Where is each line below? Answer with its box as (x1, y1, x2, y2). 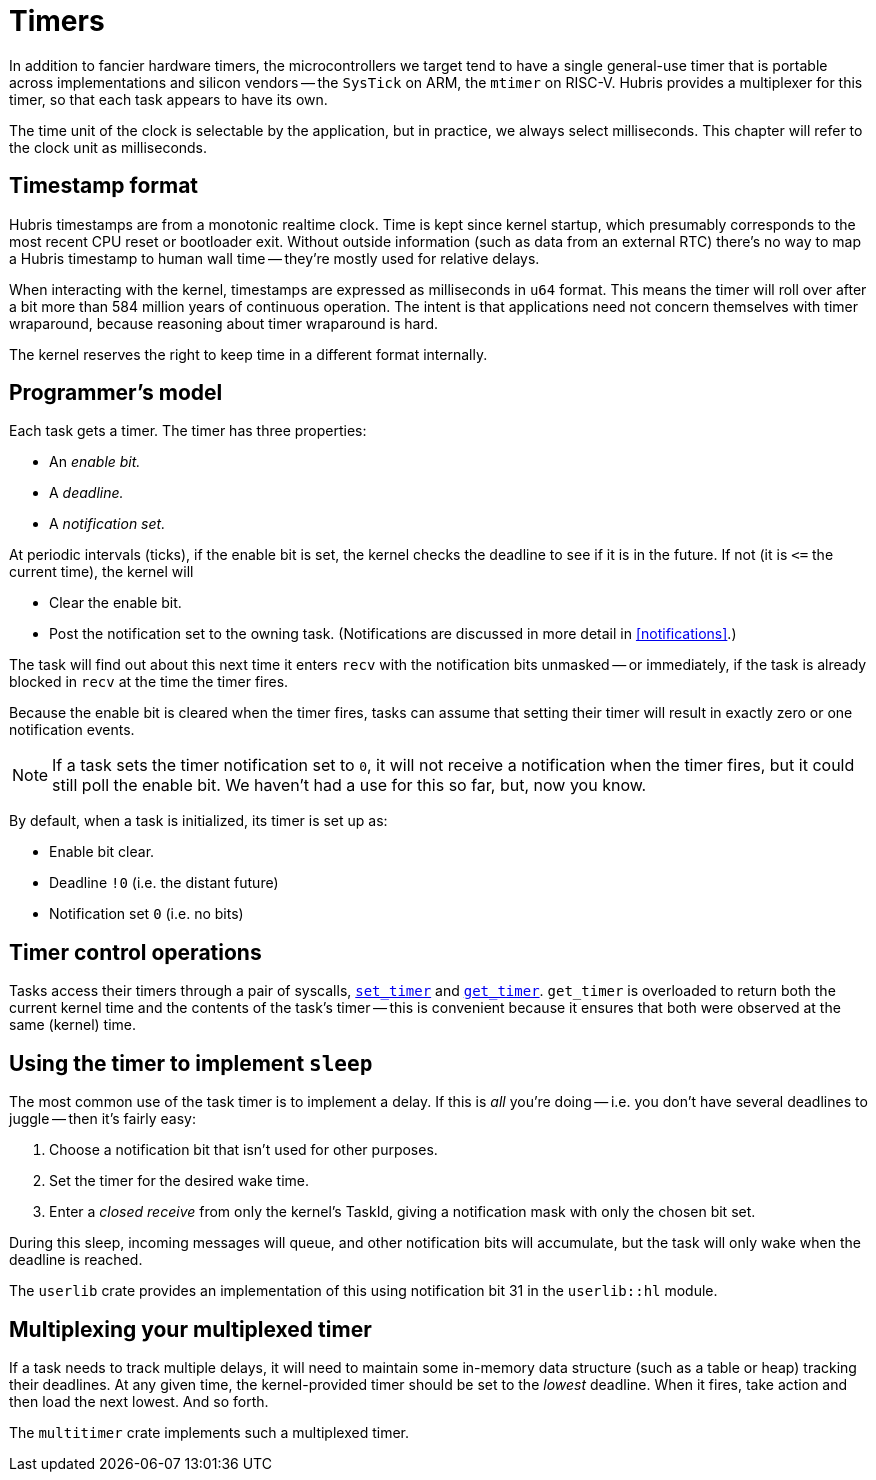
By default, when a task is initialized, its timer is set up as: (9, 812, 388, 830)
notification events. (9, 721, 135, 739)
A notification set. (49, 515, 166, 533)
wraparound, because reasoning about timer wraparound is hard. (9, 314, 439, 332)
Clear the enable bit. (49, 594, 182, 612)
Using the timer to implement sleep (9, 1050, 373, 1076)
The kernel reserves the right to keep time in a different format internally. (9, 345, 488, 363)
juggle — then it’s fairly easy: (9, 1110, 197, 1128)
